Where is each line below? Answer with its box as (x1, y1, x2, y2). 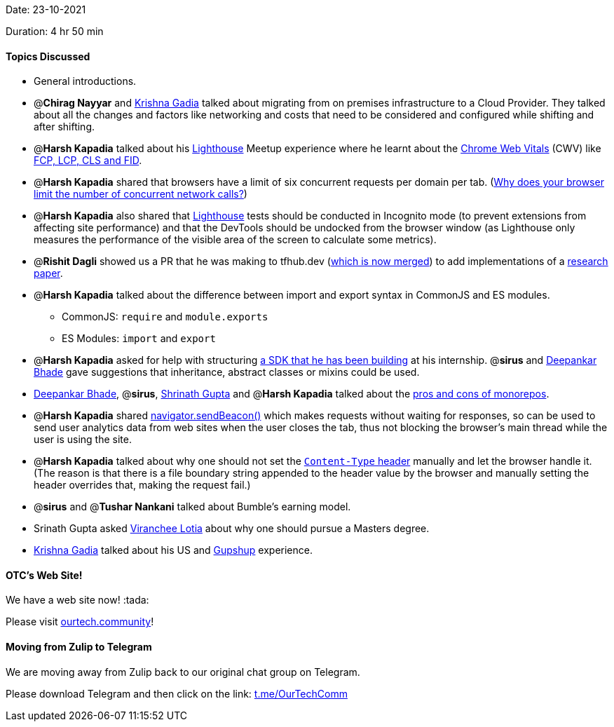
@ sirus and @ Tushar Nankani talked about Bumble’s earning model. (34, 501, 351, 513)
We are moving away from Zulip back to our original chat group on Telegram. (6, 665, 360, 678)
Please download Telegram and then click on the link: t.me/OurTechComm (6, 687, 348, 700)
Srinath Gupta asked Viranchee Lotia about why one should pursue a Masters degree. (34, 522, 430, 535)
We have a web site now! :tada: (6, 594, 149, 606)
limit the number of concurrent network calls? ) (34, 188, 247, 201)
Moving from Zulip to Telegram (6, 641, 152, 653)
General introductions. (34, 75, 137, 88)
